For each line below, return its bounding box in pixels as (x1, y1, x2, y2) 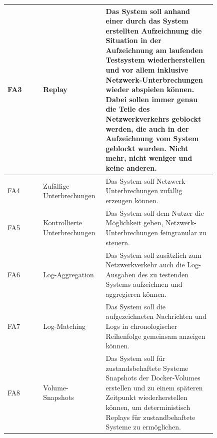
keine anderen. (105, 163, 157, 173)
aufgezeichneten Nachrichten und (105, 311, 207, 321)
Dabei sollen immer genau (105, 94, 198, 104)
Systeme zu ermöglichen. (105, 421, 181, 432)
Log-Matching (43, 320, 86, 331)
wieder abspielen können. (105, 84, 194, 95)
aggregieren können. (105, 288, 167, 299)
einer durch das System (105, 16, 188, 26)
